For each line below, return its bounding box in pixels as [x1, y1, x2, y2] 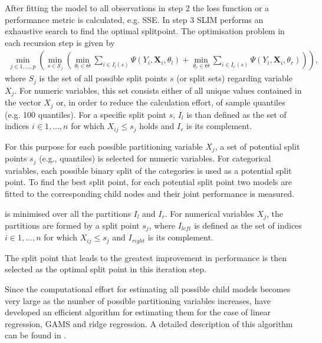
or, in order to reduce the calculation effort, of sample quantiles [56, 96, 285, 108]
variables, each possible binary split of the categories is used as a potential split [5, 164, 292, 176]
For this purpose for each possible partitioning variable [5, 140, 203, 152]
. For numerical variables [165, 207, 254, 219]
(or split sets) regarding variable [176, 72, 293, 84]
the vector [5, 96, 41, 108]
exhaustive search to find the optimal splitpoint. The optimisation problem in [5, 25, 285, 37]
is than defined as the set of [186, 108, 287, 120]
